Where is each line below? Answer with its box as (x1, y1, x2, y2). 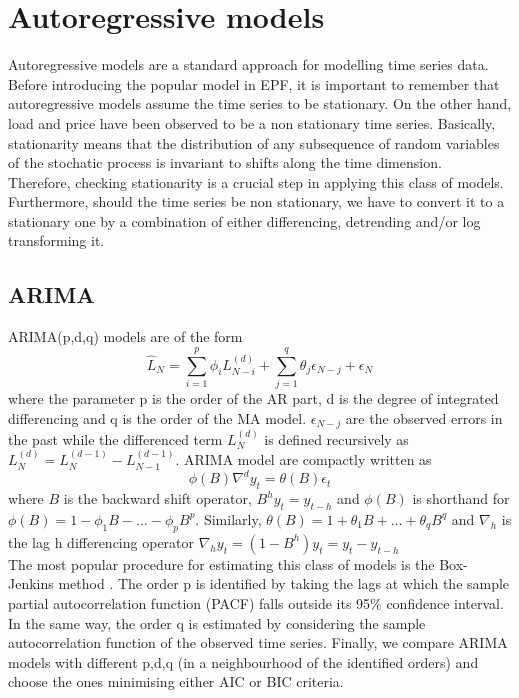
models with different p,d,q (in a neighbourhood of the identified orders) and (8, 651, 479, 672)
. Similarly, (195, 508, 262, 529)
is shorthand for (412, 488, 510, 509)
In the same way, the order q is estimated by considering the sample (8, 612, 426, 633)
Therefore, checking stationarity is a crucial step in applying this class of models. (8, 171, 504, 192)
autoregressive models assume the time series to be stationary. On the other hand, (8, 93, 512, 114)
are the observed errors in (345, 407, 503, 428)
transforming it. (8, 230, 105, 251)
